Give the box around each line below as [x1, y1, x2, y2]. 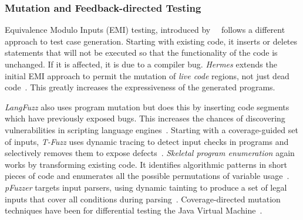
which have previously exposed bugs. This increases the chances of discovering [5, 112, 285, 124]
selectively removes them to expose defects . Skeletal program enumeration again [5, 147, 295, 159]
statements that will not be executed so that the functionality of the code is [5, 46, 278, 59]
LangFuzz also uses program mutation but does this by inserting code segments [5, 100, 289, 113]
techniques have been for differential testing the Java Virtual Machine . [5, 204, 262, 216]
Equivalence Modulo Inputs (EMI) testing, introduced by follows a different [5, 23, 285, 36]
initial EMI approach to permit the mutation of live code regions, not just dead [5, 69, 289, 82]
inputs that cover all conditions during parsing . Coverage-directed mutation [5, 192, 281, 205]
